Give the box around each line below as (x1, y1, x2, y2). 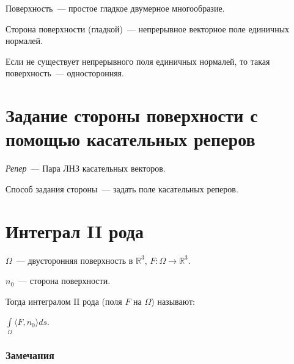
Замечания (6, 347, 54, 362)
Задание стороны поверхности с (6, 103, 258, 128)
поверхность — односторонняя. (6, 67, 124, 79)
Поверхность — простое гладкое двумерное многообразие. (6, 2, 225, 14)
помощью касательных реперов (6, 126, 255, 151)
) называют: (151, 294, 195, 307)
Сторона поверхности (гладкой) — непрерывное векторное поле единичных (6, 22, 290, 35)
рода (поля (82, 294, 122, 307)
